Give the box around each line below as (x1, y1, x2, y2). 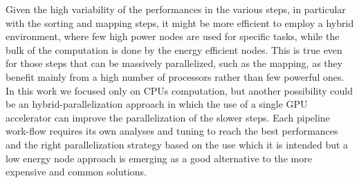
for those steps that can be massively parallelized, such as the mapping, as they (6, 56, 343, 70)
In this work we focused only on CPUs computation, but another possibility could (6, 83, 353, 97)
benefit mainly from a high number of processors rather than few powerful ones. (6, 69, 344, 84)
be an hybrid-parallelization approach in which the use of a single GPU (6, 97, 308, 111)
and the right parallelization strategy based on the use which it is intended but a (6, 137, 349, 151)
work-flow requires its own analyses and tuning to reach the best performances (6, 124, 338, 138)
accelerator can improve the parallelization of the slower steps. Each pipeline (6, 110, 330, 124)
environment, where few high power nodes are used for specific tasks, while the (6, 29, 340, 44)
